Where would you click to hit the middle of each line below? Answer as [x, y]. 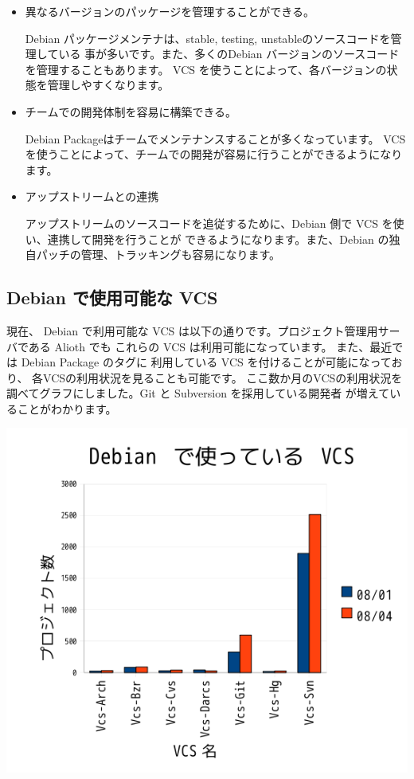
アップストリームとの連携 [92, 196]
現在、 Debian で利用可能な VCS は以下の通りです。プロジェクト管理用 [192, 330]
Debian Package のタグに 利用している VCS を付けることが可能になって [206, 362]
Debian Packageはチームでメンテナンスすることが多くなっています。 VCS [215, 138]
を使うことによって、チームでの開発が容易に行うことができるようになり [214, 154]
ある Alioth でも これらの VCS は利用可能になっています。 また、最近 [210, 346]
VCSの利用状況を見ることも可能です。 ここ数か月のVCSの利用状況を [223, 377]
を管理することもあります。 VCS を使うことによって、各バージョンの [206, 69]
